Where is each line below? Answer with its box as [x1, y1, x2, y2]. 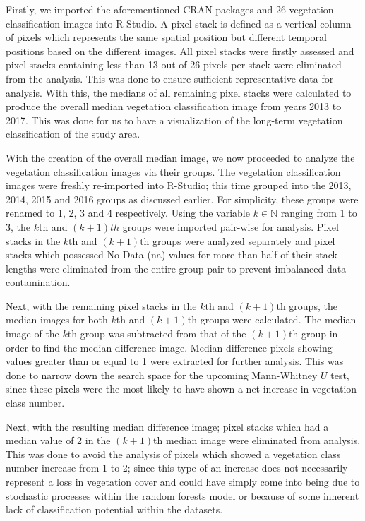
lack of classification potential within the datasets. [6, 502, 223, 517]
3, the [6, 219, 30, 234]
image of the [6, 326, 59, 341]
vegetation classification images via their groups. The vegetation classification [6, 164, 341, 179]
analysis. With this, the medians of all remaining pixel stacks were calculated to [6, 85, 352, 100]
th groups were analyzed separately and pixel [140, 233, 335, 248]
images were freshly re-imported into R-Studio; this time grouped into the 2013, [6, 178, 352, 193]
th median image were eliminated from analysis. [153, 433, 361, 448]
